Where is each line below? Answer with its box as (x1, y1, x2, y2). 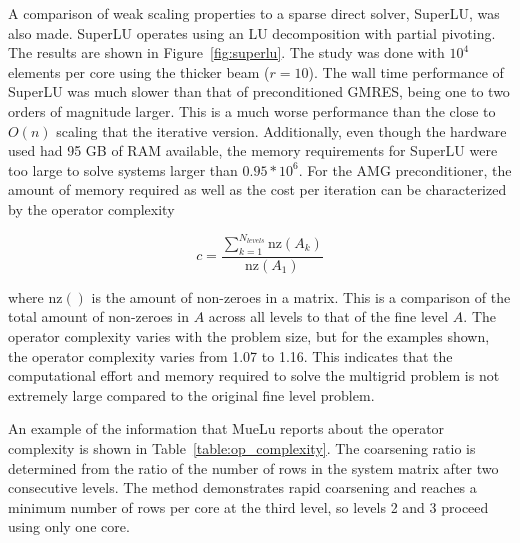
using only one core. (8, 516, 130, 537)
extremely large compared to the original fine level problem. (8, 384, 375, 405)
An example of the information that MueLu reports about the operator (8, 418, 445, 439)
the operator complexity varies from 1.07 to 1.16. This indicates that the (8, 345, 453, 366)
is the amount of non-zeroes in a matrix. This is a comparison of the (91, 286, 511, 307)
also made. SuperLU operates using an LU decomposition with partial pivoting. (8, 22, 496, 43)
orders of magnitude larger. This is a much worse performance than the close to (8, 100, 496, 121)
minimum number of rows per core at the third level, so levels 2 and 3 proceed (8, 496, 489, 517)
